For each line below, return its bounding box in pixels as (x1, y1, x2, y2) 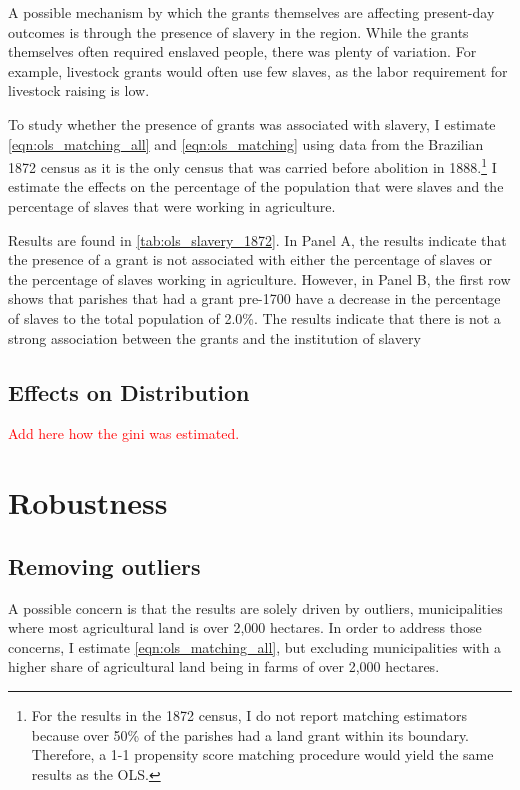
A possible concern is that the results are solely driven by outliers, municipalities (8, 597, 503, 618)
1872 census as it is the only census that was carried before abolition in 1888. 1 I (8, 154, 497, 177)
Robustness (8, 482, 168, 523)
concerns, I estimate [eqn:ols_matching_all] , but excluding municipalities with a (8, 636, 502, 657)
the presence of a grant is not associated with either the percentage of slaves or (8, 249, 492, 270)
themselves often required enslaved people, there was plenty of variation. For (8, 41, 477, 62)
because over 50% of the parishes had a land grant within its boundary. (31, 724, 470, 745)
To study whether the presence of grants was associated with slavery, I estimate (8, 113, 496, 134)
